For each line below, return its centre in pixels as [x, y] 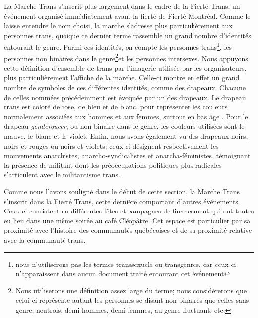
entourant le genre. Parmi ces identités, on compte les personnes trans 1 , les [118, 46]
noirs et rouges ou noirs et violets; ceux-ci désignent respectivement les [111, 145]
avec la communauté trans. [45, 239]
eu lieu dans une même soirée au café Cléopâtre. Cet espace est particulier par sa [127, 220]
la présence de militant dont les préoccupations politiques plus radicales [113, 165]
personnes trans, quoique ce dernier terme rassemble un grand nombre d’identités [128, 35]
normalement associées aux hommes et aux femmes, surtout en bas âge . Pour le [126, 116]
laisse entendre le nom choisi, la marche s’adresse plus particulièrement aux [118, 26]
